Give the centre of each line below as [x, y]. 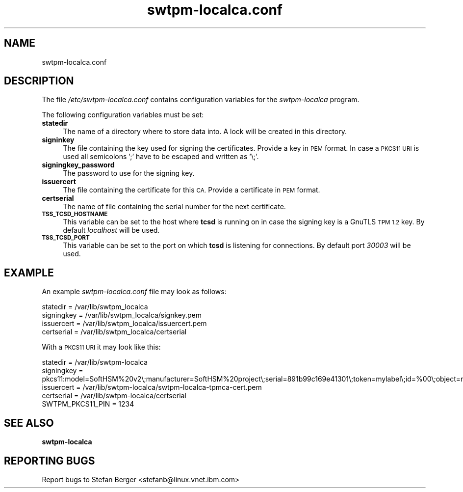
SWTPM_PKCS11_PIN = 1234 [88, 404]
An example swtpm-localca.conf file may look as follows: [134, 292]
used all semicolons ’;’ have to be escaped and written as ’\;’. [161, 157]
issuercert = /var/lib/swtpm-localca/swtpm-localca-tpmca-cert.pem [152, 387]
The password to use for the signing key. [129, 173]
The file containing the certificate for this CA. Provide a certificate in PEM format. [192, 190]
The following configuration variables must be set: [123, 115]
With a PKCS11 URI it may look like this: [101, 347]
